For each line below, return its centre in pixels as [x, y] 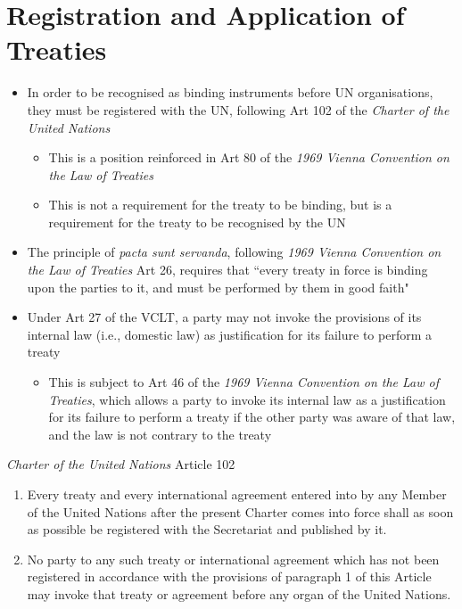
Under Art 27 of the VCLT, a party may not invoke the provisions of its [224, 317]
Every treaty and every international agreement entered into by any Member [237, 494]
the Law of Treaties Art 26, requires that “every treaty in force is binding [227, 270]
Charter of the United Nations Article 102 [121, 464]
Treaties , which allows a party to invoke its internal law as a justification [247, 399]
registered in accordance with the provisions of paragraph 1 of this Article [229, 576]
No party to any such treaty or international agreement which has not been [233, 559]
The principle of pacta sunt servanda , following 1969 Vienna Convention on [234, 252]
